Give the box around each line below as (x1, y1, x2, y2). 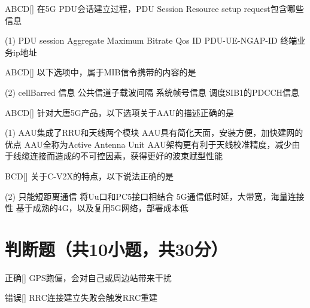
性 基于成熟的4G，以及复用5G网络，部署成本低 (5, 202, 189, 214)
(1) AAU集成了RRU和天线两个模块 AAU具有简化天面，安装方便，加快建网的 (5, 126, 303, 139)
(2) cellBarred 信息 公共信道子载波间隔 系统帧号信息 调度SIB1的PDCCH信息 (5, 86, 299, 98)
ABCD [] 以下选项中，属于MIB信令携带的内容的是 (5, 66, 196, 78)
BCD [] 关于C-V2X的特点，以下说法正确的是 (5, 169, 174, 182)
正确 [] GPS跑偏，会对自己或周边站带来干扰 (5, 271, 172, 283)
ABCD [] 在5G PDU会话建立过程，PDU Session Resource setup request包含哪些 (5, 2, 304, 14)
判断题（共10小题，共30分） (5, 236, 228, 261)
